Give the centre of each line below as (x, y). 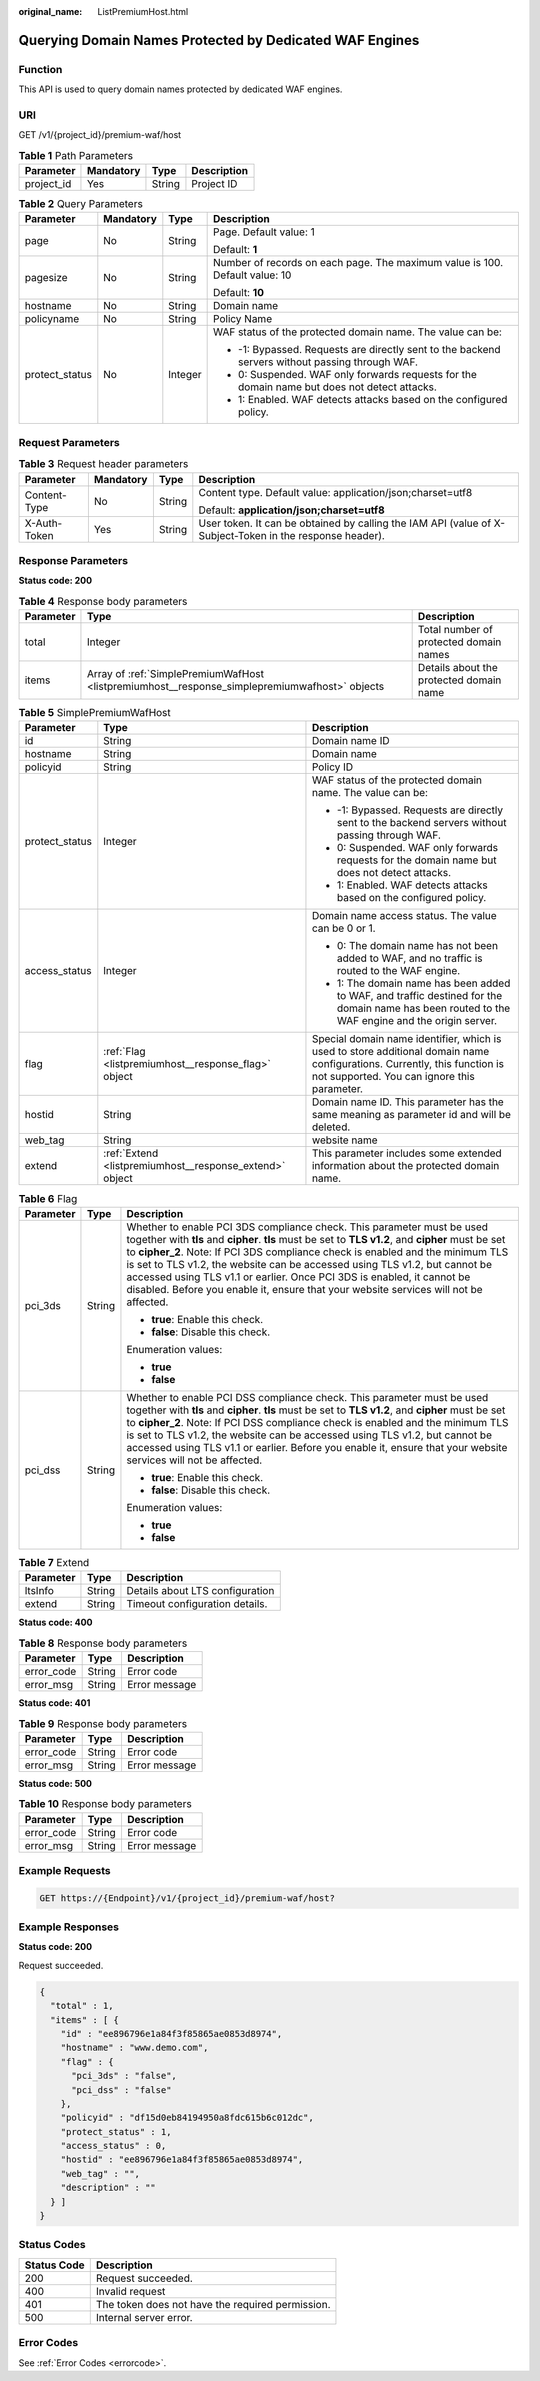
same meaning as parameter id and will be (411, 1115)
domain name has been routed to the (423, 1008)
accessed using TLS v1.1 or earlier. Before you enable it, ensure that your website (317, 1447)
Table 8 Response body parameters (103, 1643)
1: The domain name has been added (423, 983)
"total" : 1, (82, 2006)
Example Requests (64, 1870)
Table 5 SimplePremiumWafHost (95, 713)
